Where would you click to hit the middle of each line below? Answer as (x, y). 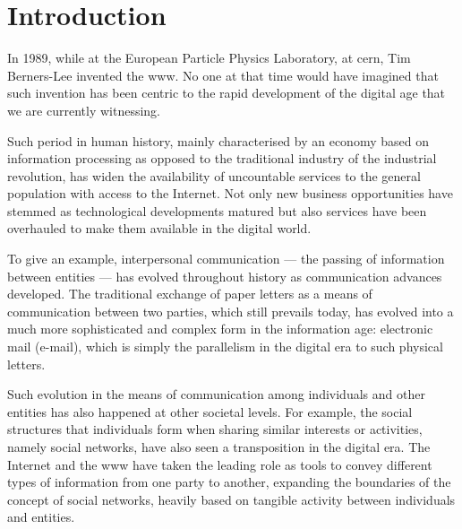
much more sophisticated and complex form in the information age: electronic (220, 329)
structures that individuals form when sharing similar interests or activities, (215, 429)
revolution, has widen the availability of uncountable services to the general (214, 175)
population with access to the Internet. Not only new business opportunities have (230, 193)
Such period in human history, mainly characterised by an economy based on (218, 140)
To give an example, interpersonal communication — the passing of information (226, 259)
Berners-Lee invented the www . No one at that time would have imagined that (223, 75)
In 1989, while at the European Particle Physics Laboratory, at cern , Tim (209, 58)
